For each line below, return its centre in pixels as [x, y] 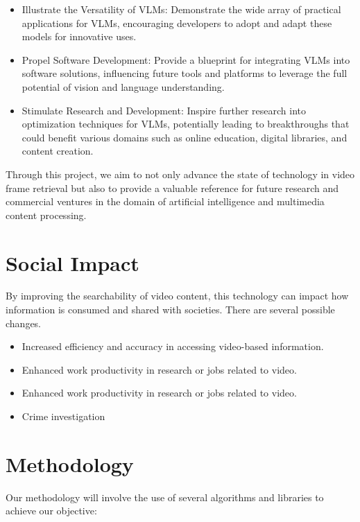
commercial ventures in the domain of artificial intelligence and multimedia [165, 201]
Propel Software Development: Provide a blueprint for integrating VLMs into [186, 59]
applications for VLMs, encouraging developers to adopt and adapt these [177, 23]
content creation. [58, 151]
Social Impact [72, 262]
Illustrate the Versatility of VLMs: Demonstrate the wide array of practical [181, 9]
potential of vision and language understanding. [123, 86]
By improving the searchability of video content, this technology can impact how [177, 296]
